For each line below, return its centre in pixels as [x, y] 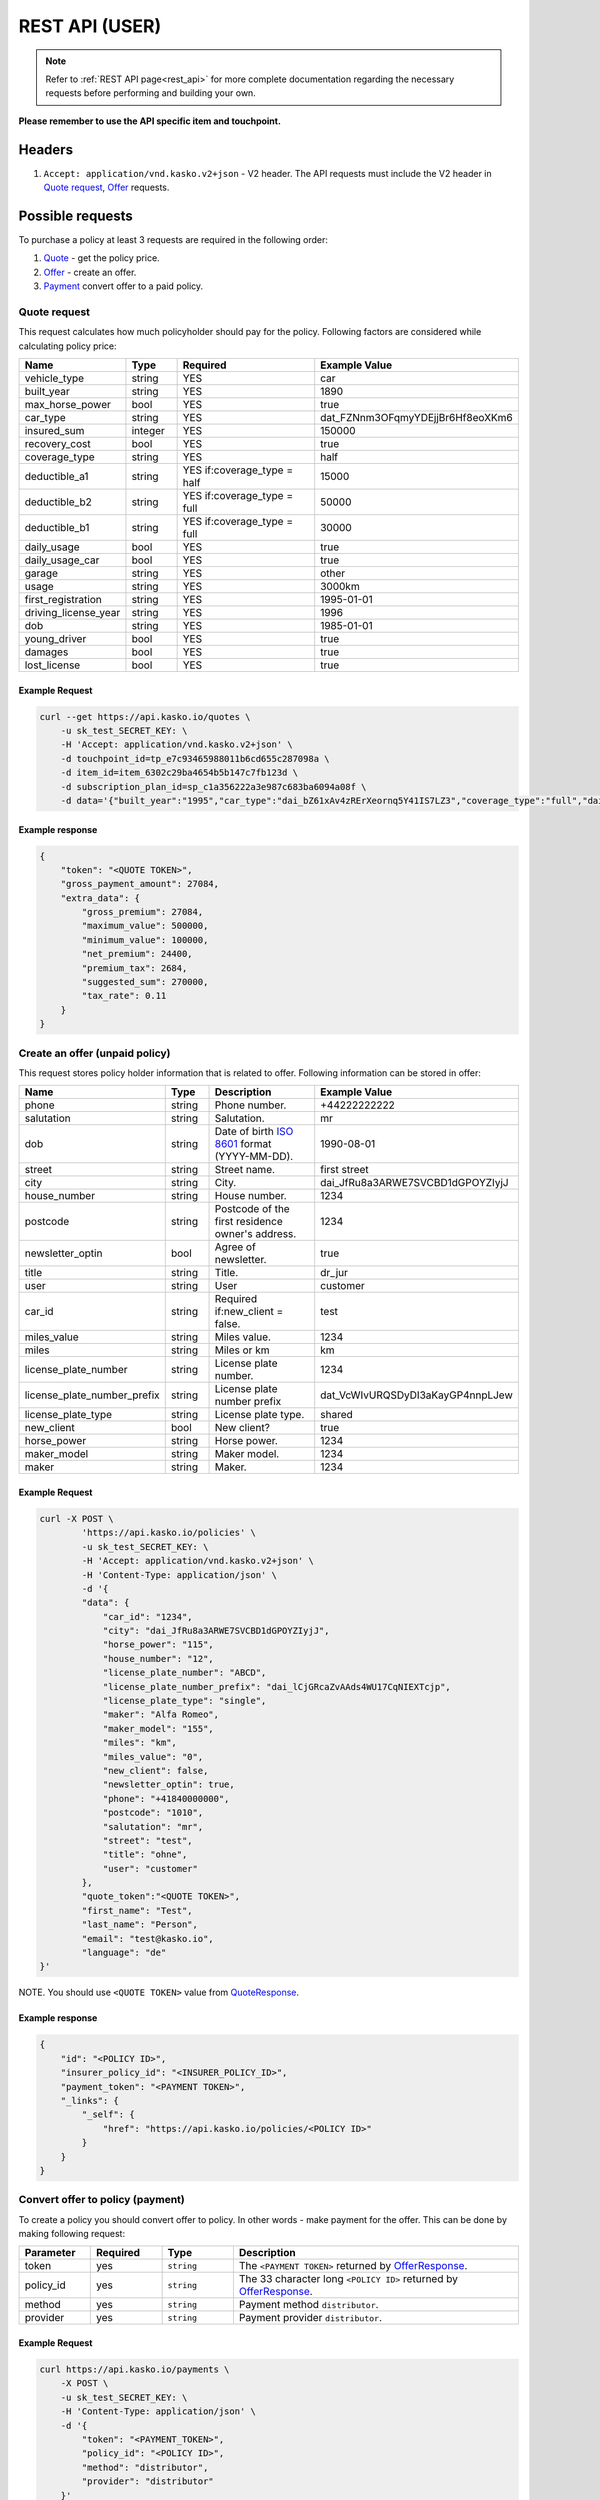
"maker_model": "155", [158, 1728]
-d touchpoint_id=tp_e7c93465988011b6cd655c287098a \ [195, 758]
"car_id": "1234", [148, 1616]
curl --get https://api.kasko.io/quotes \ [145, 716]
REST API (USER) [90, 26]
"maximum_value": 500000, [145, 926]
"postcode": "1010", [153, 1813]
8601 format [243, 1144]
